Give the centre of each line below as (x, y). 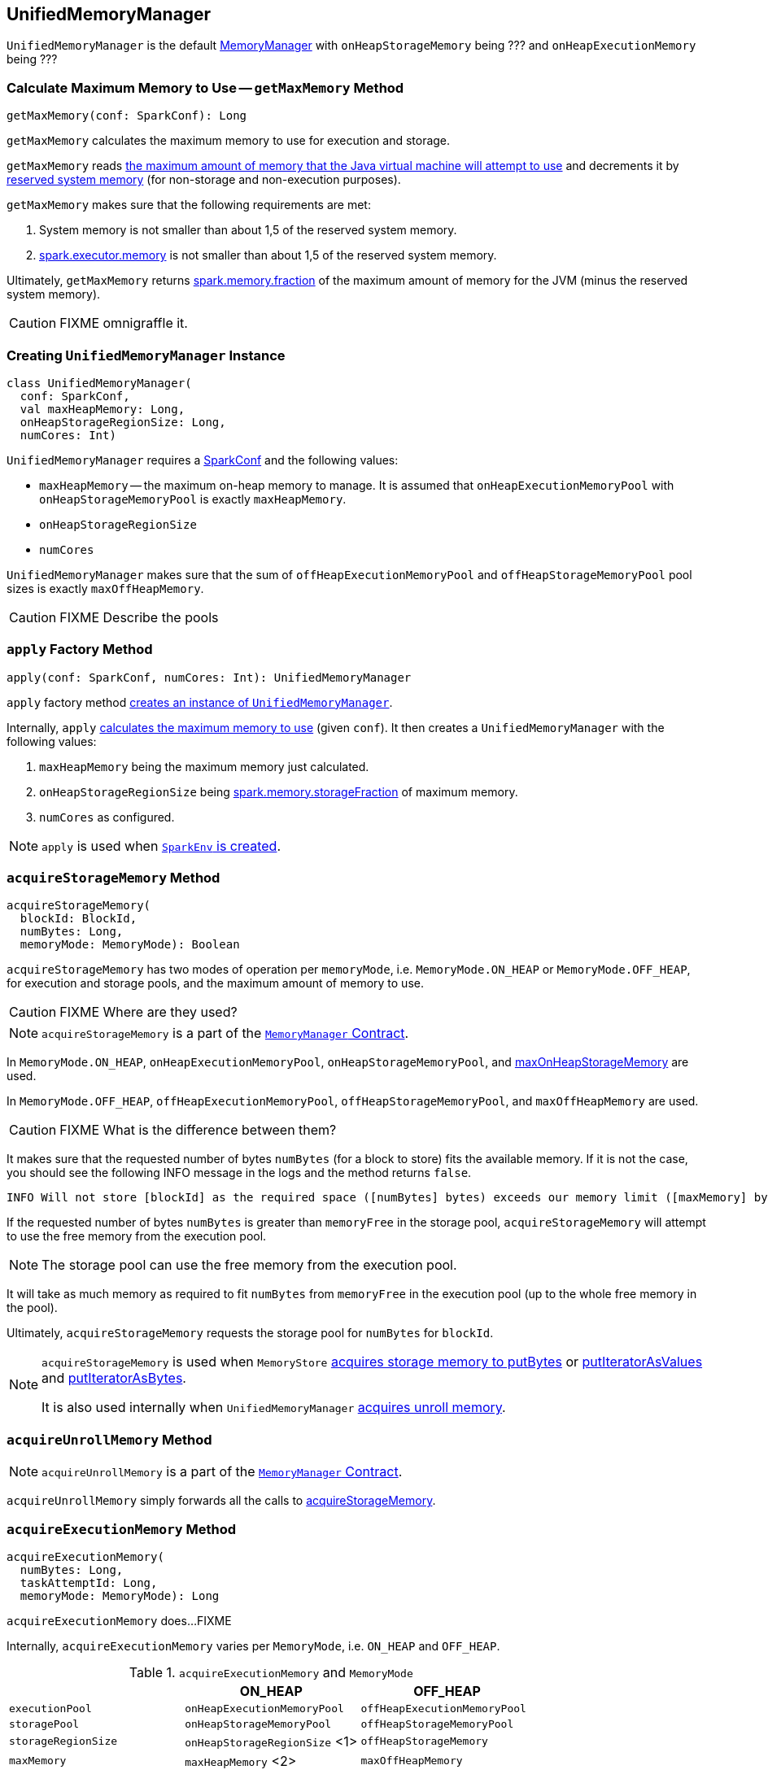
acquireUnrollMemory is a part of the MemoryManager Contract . (222, 1472)
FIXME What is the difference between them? (198, 1130)
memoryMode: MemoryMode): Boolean (130, 945)
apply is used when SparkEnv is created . (161, 846)
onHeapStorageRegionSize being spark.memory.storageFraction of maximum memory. (279, 791)
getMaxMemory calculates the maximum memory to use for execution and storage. (229, 141)
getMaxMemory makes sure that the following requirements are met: (189, 205)
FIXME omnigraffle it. (124, 323)
